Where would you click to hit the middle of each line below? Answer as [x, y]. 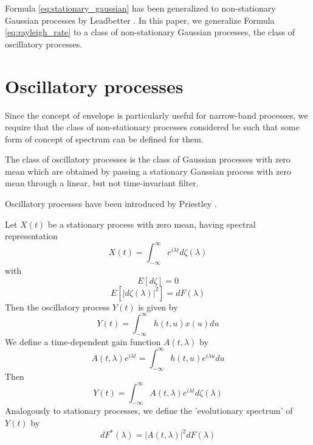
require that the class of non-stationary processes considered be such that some [152, 127]
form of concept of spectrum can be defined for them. [104, 138]
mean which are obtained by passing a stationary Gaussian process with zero [148, 171]
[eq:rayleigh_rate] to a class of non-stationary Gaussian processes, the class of [150, 32]
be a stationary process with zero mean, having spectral [152, 224]
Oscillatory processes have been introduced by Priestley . [111, 204]
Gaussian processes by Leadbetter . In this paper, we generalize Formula [140, 20]
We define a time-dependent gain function [83, 341]
